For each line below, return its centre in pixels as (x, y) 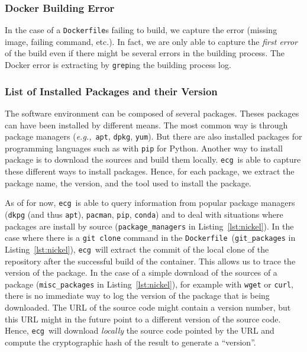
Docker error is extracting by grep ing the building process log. (118, 65)
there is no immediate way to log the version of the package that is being (137, 296)
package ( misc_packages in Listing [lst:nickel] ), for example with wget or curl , (149, 284)
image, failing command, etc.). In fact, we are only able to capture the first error (151, 41)
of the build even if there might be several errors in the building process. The (145, 53)
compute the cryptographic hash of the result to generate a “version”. (130, 342)
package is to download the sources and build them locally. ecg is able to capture (153, 159)
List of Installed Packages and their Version (111, 91)
